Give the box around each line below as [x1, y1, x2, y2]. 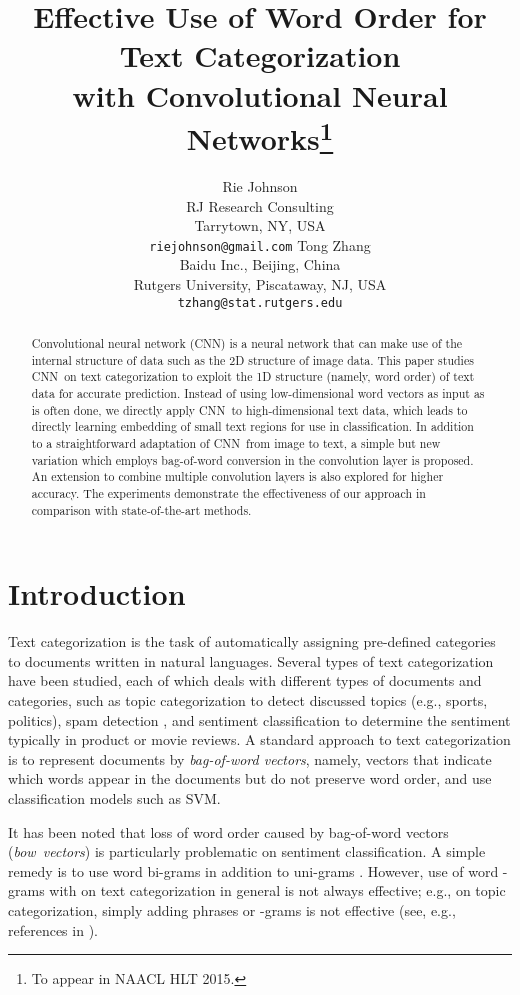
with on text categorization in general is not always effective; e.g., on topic [49, 880, 506, 901]
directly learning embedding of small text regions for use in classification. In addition [31, 418, 474, 435]
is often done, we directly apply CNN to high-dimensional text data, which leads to [31, 401, 468, 418]
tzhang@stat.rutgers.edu [177, 295, 343, 310]
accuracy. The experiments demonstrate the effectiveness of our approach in [31, 485, 426, 501]
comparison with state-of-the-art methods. [31, 501, 252, 518]
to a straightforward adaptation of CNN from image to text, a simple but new [31, 435, 441, 452]
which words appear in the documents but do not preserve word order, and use [8, 768, 492, 789]
